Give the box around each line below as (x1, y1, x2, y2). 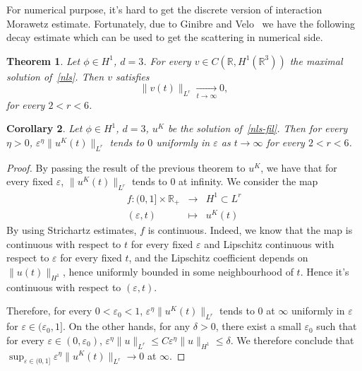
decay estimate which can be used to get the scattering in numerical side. (6, 30, 323, 45)
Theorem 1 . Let (6, 53, 80, 68)
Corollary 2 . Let (6, 121, 83, 136)
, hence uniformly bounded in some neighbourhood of (63, 264, 294, 278)
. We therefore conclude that (230, 332, 354, 347)
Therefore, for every (6, 303, 92, 318)
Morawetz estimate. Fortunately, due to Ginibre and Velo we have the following (6, 16, 355, 30)
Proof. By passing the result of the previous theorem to (6, 160, 246, 175)
